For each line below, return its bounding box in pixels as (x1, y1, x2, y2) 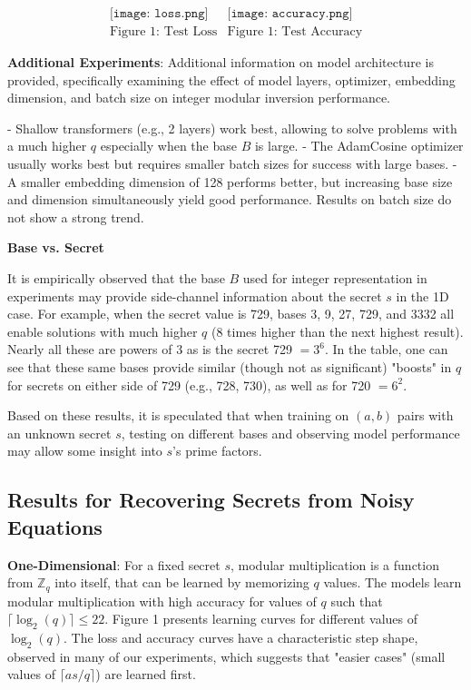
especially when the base (100, 136, 237, 155)
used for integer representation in (242, 269, 427, 287)
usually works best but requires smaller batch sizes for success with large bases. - (7, 154, 457, 173)
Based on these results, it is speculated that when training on (7, 406, 349, 425)
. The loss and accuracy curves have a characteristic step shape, (64, 627, 418, 646)
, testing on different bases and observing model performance (121, 423, 460, 442)
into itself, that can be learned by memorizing (54, 573, 309, 592)
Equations (7, 512, 103, 540)
